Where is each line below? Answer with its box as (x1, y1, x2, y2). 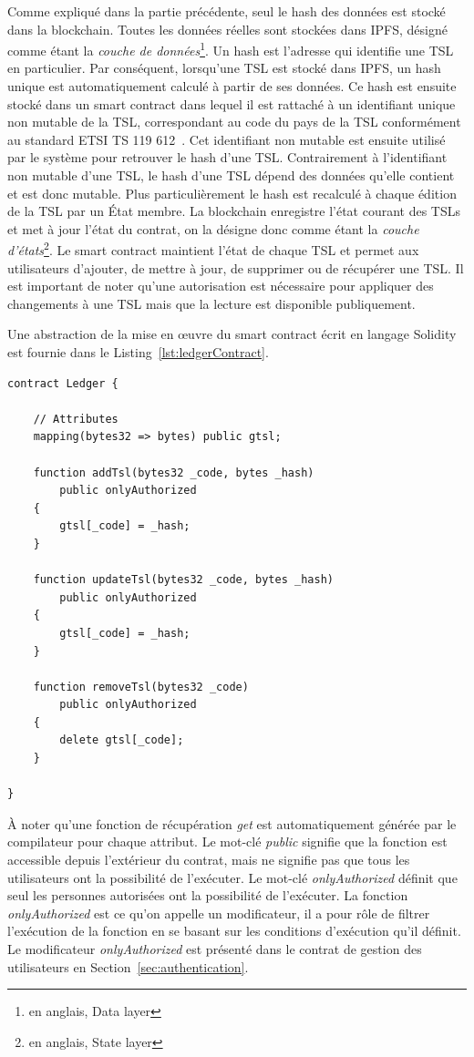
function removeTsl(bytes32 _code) (33, 680, 249, 693)
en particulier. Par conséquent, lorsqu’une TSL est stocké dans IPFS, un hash (7, 58, 441, 77)
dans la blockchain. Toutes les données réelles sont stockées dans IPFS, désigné (7, 19, 448, 38)
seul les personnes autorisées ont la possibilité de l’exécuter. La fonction (7, 886, 408, 905)
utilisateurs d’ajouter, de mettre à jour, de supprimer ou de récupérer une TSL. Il (7, 258, 464, 277)
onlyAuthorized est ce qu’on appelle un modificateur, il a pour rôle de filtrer (7, 903, 430, 922)
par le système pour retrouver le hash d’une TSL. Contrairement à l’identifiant (7, 148, 448, 167)
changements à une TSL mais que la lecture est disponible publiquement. (7, 293, 416, 313)
